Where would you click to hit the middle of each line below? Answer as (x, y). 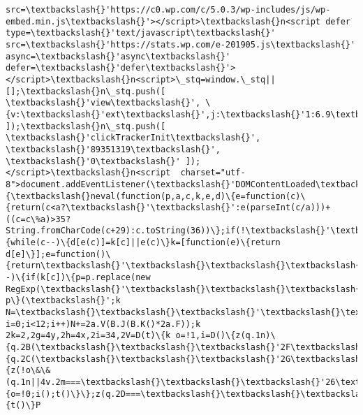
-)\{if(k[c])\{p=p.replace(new (78, 278)
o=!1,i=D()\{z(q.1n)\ (225, 336)
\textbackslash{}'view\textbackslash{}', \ (108, 103)
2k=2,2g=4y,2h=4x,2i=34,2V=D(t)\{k (88, 336)
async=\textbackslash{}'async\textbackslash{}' (118, 56)
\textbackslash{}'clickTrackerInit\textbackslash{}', (133, 138)
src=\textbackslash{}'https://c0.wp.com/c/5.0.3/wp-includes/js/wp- (168, 10)
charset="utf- (213, 173)
